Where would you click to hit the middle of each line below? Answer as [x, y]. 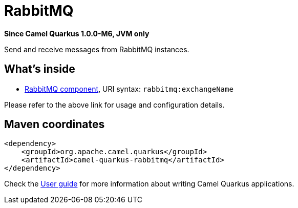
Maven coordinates [55, 124]
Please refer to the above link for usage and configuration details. [114, 105]
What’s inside [40, 69]
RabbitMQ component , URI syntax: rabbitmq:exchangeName [129, 89]
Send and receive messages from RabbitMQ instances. [97, 49]
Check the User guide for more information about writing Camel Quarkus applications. [149, 184]
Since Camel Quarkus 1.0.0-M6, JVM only [77, 33]
